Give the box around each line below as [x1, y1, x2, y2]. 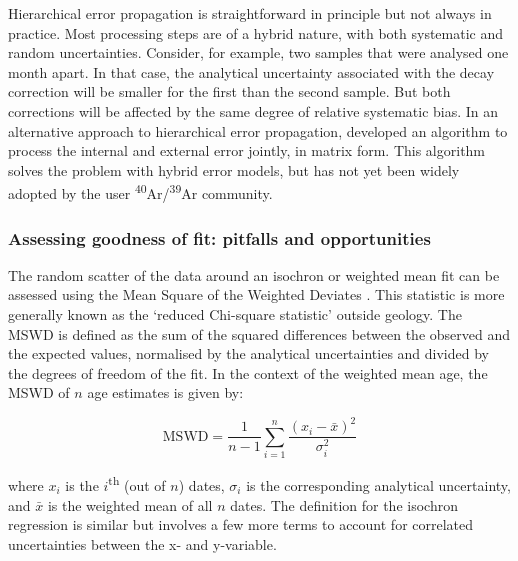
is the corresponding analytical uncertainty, [246, 474, 511, 495]
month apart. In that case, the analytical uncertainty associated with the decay [8, 61, 495, 82]
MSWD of [8, 382, 70, 403]
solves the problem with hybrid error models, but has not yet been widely [8, 159, 460, 180]
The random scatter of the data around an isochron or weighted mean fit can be [8, 264, 500, 285]
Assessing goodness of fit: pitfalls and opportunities [8, 225, 431, 250]
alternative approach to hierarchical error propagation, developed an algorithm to [8, 120, 508, 141]
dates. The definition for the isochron [230, 494, 458, 515]
